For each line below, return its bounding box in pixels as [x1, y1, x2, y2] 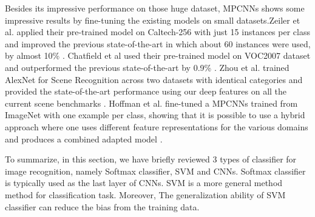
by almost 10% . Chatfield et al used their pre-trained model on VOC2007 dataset [5, 49, 311, 62]
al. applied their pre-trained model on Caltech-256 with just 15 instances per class [5, 25, 310, 38]
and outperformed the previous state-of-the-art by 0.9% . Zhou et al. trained [5, 61, 290, 73]
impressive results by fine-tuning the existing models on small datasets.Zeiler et [5, 13, 300, 26]
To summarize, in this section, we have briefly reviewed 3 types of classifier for [5, 153, 297, 165]
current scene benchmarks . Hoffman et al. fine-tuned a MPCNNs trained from [5, 96, 298, 109]
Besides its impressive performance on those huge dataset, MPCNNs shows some [5, 2, 305, 14]
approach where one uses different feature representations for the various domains [5, 120, 308, 133]
